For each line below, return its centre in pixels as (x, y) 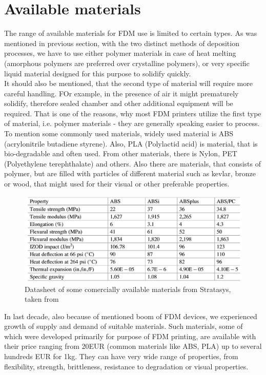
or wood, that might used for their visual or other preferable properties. (117, 184)
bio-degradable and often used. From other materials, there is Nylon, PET (121, 153)
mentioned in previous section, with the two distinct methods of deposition (122, 43)
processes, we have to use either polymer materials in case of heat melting (120, 53)
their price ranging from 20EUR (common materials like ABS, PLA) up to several (133, 346)
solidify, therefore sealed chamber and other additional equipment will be (119, 103)
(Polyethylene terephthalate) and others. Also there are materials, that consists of (132, 163)
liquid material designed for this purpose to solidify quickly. (98, 73)
